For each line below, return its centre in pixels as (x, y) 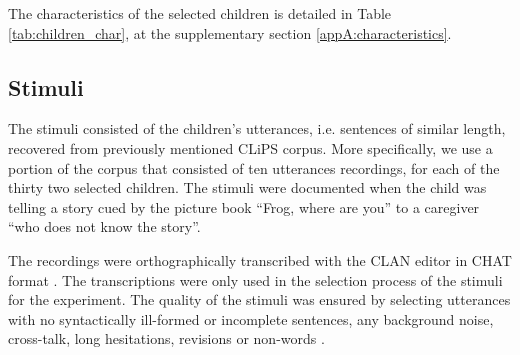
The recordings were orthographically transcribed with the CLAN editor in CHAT (260, 259)
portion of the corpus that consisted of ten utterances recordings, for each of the (254, 167)
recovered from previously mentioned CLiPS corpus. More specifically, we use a (250, 147)
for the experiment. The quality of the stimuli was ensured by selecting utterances (259, 299)
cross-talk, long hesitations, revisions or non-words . (166, 338)
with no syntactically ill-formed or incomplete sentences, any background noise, (251, 318)
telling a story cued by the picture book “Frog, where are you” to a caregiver (244, 206)
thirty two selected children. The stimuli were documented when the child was (247, 187)
